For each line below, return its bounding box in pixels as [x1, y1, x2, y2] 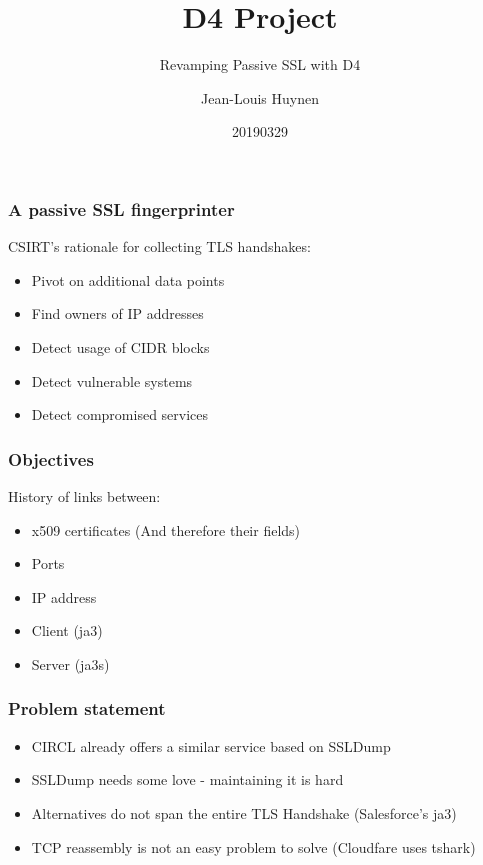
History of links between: [8, 485, 161, 506]
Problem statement [8, 696, 166, 721]
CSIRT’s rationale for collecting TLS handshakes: [8, 236, 311, 257]
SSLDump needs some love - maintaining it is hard [31, 769, 344, 790]
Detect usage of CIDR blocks [31, 336, 210, 357]
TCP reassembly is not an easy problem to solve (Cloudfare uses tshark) [31, 836, 476, 857]
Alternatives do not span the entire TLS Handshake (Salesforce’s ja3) [31, 802, 457, 823]
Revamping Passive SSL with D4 [159, 54, 361, 75]
